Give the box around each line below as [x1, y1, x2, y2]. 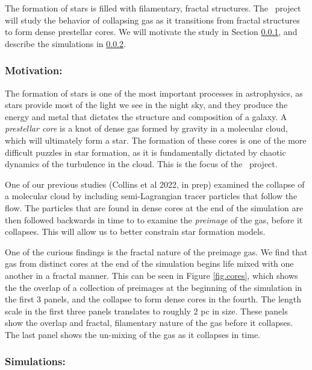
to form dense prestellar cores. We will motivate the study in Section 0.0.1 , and [5, 25, 298, 38]
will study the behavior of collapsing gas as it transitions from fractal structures [5, 13, 300, 26]
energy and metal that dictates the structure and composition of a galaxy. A [5, 110, 287, 123]
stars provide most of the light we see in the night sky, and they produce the [5, 98, 288, 111]
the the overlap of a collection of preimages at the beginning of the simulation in [5, 281, 302, 293]
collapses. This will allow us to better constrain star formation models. [5, 225, 266, 238]
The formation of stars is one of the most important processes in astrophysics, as [5, 86, 303, 99]
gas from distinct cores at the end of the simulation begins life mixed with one [5, 257, 294, 270]
